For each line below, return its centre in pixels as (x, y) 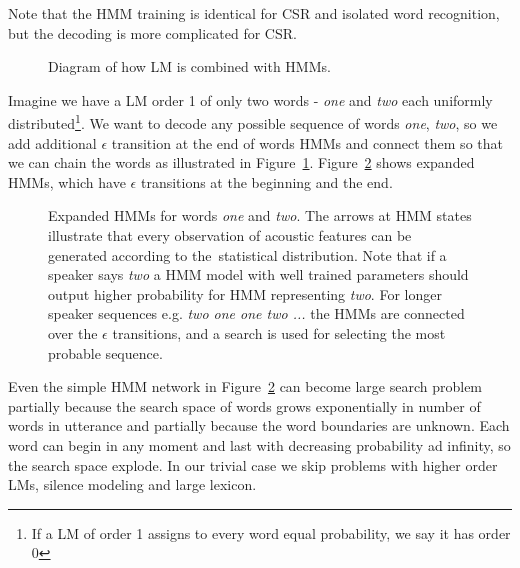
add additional (52, 142)
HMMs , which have (67, 181)
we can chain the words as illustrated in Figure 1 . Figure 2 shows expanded (241, 162)
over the (73, 332)
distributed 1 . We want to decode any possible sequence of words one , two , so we (253, 122)
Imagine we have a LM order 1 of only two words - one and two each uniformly (250, 99)
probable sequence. (105, 352)
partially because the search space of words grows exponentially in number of (244, 405)
